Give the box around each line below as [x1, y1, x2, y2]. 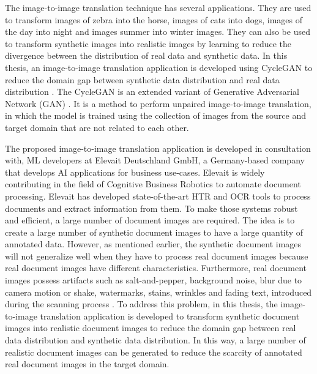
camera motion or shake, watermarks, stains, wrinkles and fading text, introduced [5, 285, 312, 298]
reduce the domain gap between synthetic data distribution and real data [5, 73, 280, 86]
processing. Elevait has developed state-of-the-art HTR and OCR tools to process [5, 189, 311, 202]
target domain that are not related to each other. [5, 121, 189, 133]
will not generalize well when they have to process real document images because [5, 249, 308, 262]
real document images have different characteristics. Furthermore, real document [5, 261, 307, 274]
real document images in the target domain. [5, 357, 170, 370]
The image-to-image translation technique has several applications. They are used [5, 1, 311, 13]
